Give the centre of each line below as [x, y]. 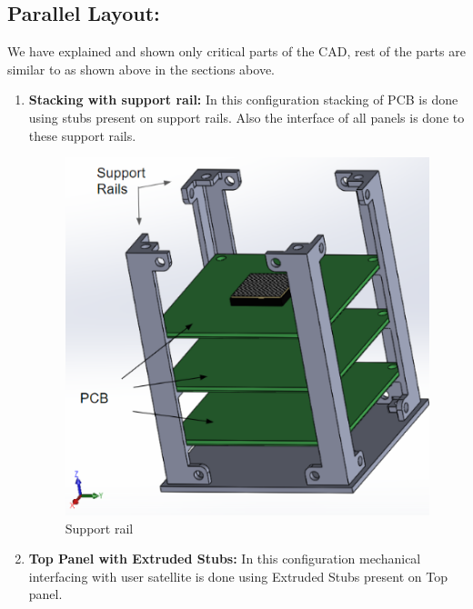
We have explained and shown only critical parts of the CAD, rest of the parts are [236, 51]
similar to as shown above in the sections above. [141, 69]
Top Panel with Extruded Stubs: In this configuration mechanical [225, 559]
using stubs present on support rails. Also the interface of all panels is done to [247, 117]
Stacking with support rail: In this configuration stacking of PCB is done [243, 100]
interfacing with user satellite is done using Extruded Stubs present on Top [238, 576]
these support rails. [82, 135]
